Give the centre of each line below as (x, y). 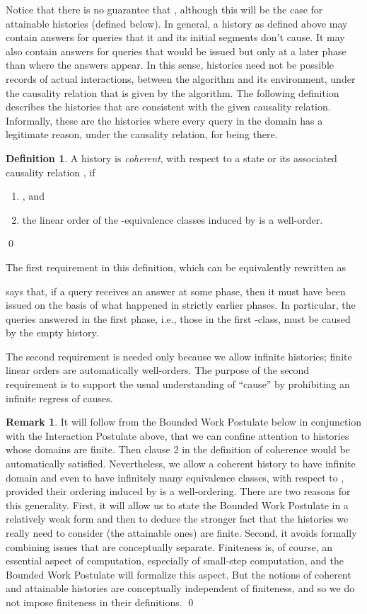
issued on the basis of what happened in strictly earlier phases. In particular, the (181, 305)
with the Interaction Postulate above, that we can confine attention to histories (177, 435)
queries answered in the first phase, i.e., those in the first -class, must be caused (178, 318)
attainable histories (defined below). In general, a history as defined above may (177, 23)
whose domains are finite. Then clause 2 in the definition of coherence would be (178, 449)
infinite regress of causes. (59, 398)
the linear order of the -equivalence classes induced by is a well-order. (173, 219)
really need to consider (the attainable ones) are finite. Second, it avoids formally (181, 533)
